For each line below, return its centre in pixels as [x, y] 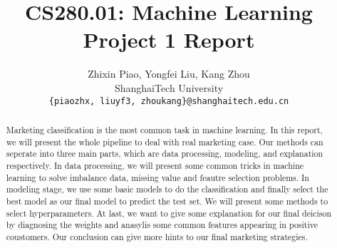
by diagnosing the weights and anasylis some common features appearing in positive [162, 225]
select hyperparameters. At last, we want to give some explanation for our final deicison [169, 213]
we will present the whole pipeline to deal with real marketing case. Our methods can [165, 141]
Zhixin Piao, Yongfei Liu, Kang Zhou [169, 74]
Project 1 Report [169, 40]
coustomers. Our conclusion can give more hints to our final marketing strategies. [157, 236]
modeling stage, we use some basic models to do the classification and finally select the [167, 189]
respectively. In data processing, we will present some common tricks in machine [155, 165]
